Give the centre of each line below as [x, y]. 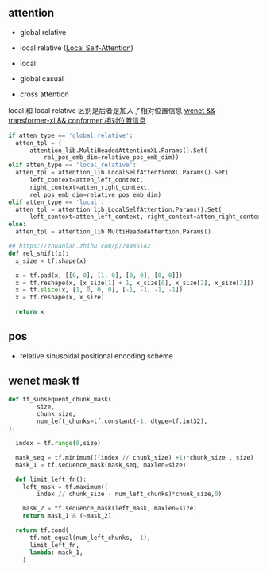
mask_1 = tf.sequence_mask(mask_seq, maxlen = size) [101, 465]
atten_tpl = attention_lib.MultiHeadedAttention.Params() [114, 232]
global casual [41, 78]
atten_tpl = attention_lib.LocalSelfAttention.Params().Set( [119, 209]
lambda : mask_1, [56, 553]
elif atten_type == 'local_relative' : [72, 165]
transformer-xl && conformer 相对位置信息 [77, 120]
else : [17, 225]
